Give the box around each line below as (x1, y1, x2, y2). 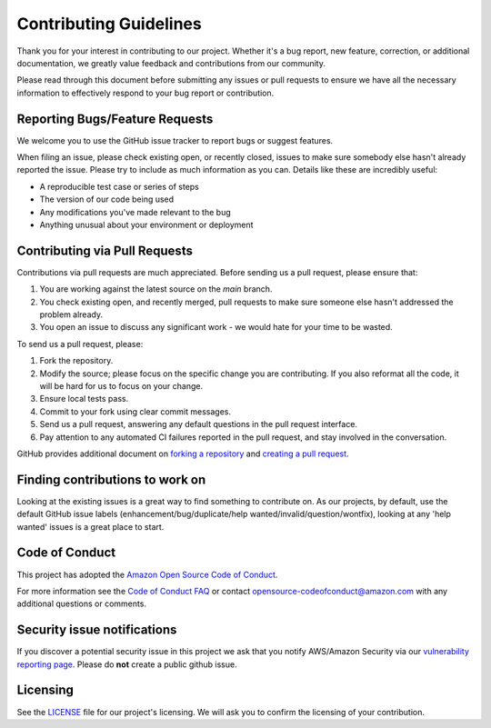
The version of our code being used (39, 194, 175, 204)
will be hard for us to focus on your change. (39, 381, 204, 391)
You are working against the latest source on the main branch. (39, 284, 273, 294)
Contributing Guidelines (16, 14, 202, 34)
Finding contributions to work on (16, 472, 206, 487)
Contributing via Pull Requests (16, 243, 193, 258)
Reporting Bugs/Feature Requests (16, 111, 214, 126)
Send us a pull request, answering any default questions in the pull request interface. (39, 419, 358, 430)
